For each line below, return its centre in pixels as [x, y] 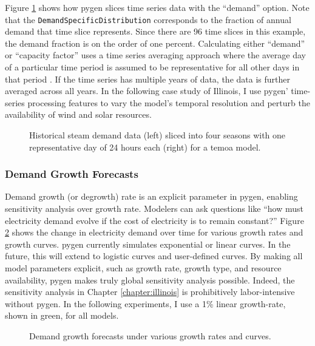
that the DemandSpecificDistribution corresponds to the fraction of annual [148, 19]
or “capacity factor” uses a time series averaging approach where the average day [155, 55]
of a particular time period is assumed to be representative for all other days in [152, 67]
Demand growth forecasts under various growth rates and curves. [150, 335]
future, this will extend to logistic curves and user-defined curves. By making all [154, 256]
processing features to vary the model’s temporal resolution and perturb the [169, 102]
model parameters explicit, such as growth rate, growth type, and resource [143, 267]
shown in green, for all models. [62, 315]
